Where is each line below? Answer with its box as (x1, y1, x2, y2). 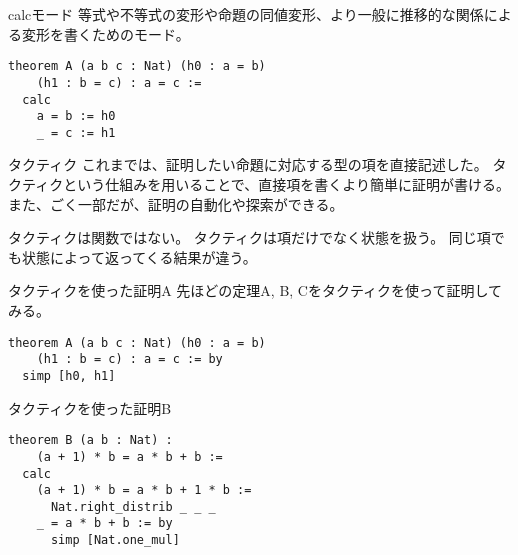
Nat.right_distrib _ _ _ (50, 499, 216, 514)
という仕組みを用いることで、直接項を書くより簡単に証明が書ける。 (63, 174, 510, 195)
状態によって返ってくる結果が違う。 (21, 246, 257, 267)
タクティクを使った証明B (8, 397, 172, 418)
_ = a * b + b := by (36, 516, 173, 531)
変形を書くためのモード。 (21, 23, 190, 44)
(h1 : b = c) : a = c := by (36, 352, 223, 367)
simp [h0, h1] (22, 368, 116, 383)
